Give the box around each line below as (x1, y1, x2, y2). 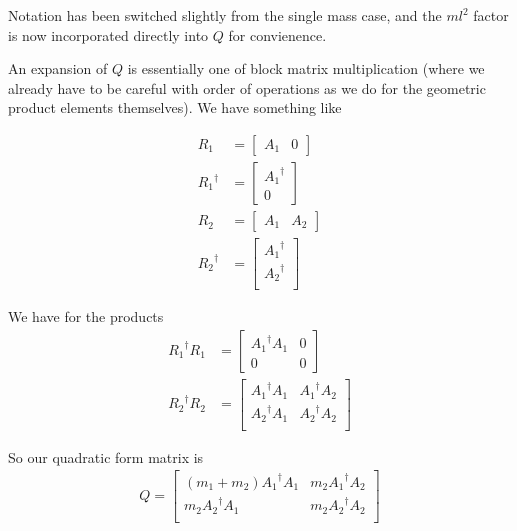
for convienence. (228, 24, 327, 45)
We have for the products (8, 306, 164, 327)
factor (473, 5, 509, 25)
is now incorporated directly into (8, 24, 209, 45)
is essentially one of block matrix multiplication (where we (127, 58, 485, 79)
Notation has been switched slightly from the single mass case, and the (8, 5, 442, 25)
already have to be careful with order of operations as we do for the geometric (8, 77, 486, 98)
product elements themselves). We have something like (8, 97, 342, 118)
